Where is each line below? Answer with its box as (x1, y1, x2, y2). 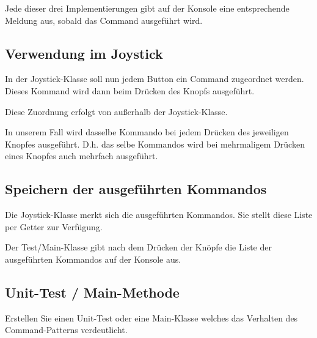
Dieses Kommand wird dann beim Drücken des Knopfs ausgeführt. (5, 84, 255, 97)
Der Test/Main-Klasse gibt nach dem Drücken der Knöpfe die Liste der (5, 241, 272, 254)
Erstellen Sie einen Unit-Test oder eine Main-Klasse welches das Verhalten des (5, 311, 298, 324)
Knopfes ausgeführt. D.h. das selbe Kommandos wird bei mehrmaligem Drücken (5, 137, 305, 150)
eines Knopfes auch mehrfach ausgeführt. (5, 149, 158, 162)
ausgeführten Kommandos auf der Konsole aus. (5, 252, 181, 265)
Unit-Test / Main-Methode (5, 282, 180, 301)
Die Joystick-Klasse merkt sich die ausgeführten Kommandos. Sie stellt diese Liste (5, 208, 313, 221)
